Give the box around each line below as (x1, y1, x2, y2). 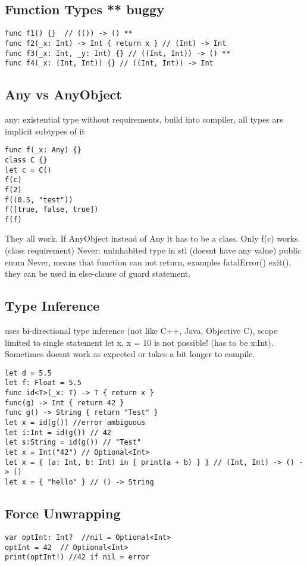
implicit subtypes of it (5, 124, 85, 137)
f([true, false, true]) (5, 205, 99, 214)
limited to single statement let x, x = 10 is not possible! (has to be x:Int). (5, 336, 274, 348)
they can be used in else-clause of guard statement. (5, 267, 191, 280)
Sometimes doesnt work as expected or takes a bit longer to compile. (5, 348, 255, 360)
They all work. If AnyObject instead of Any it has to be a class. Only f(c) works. (5, 232, 300, 245)
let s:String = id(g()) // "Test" (5, 438, 142, 447)
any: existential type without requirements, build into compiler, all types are (5, 113, 284, 126)
